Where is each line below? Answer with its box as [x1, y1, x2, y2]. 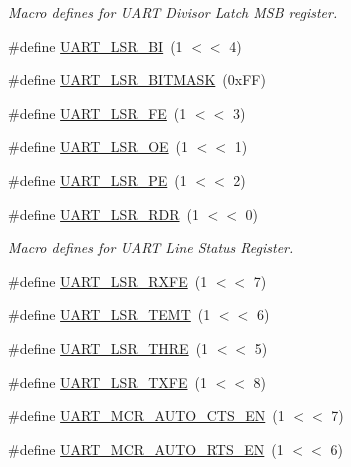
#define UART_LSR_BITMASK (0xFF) [8, 69, 266, 90]
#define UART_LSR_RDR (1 [8, 203, 199, 224]
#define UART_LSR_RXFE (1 [8, 270, 208, 291]
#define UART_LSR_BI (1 [8, 35, 183, 56]
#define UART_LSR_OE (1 [8, 136, 189, 157]
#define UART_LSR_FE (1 [8, 102, 187, 123]
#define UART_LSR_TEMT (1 [8, 304, 211, 325]
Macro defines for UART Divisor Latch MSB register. [8, 2, 338, 22]
